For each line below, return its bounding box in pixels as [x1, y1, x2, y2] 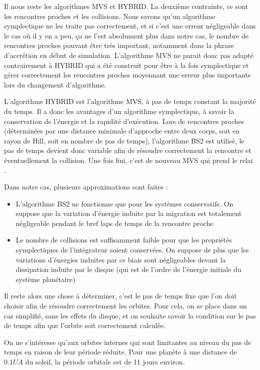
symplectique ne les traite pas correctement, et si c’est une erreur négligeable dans [4, 20, 256, 31]
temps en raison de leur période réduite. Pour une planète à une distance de [4, 346, 237, 357]
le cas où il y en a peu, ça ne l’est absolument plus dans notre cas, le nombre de [4, 30, 248, 40]
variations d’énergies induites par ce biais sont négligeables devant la [15, 254, 226, 264]
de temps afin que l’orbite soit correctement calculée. [4, 320, 166, 330]
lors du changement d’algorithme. [4, 79, 106, 89]
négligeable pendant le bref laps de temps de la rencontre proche [15, 217, 213, 228]
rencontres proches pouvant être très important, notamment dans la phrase [4, 40, 234, 50]
